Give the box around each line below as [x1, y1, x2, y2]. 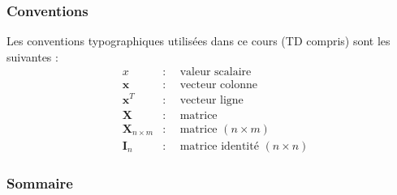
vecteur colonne [179, 79, 257, 91]
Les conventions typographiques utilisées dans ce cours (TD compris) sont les [6, 32, 391, 49]
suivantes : [6, 48, 58, 65]
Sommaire [6, 172, 73, 193]
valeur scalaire [179, 66, 252, 78]
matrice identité [179, 140, 259, 152]
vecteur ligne [179, 94, 244, 106]
